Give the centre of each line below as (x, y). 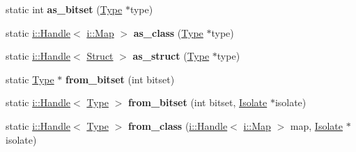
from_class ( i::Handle (178, 125)
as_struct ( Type (171, 56)
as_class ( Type (168, 32)
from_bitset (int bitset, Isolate (198, 102)
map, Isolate (316, 125)
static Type (30, 79)
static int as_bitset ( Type (64, 9)
